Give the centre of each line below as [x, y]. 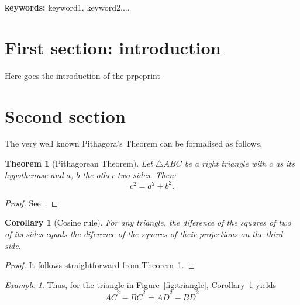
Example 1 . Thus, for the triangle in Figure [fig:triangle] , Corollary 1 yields [141, 284]
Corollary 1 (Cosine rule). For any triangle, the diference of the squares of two [148, 222]
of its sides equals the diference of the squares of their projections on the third [144, 233]
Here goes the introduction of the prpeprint [82, 75]
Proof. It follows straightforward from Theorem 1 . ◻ [100, 265]
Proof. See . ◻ [32, 202]
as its [285, 163]
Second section [65, 115]
